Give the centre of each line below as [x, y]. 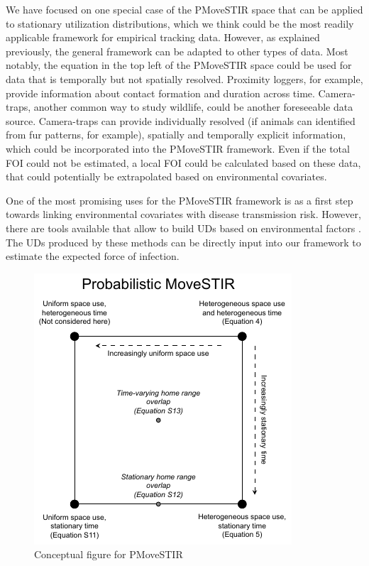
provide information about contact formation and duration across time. [160, 93]
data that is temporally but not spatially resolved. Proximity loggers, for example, [184, 78]
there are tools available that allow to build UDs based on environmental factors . [183, 228]
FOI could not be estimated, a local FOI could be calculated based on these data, [183, 162]
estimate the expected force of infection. [93, 256]
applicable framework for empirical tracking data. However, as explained [163, 37]
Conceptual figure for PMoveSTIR [109, 554]
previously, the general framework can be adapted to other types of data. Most [177, 51]
